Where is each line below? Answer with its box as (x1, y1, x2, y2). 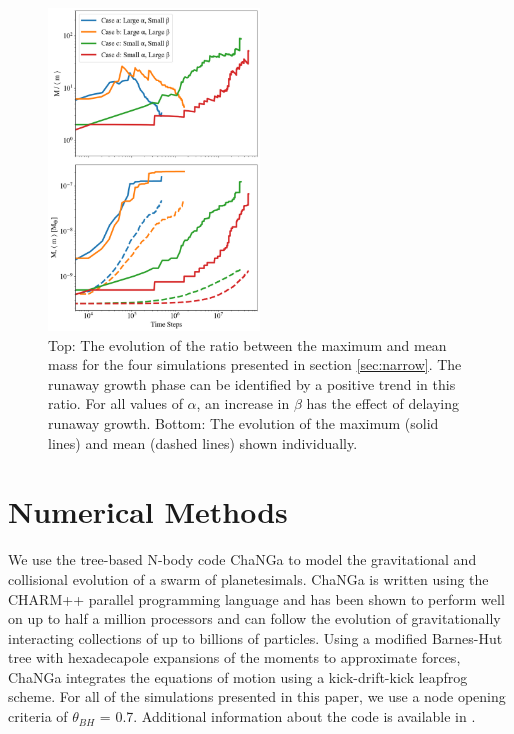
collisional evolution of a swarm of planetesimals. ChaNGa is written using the (8, 568, 489, 589)
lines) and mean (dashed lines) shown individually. (48, 432, 358, 453)
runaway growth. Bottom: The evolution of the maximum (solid (48, 413, 439, 434)
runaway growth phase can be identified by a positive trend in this (48, 373, 456, 394)
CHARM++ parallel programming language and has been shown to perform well (8, 588, 505, 609)
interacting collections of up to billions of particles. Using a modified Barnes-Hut (8, 627, 503, 648)
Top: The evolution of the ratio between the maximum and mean (48, 334, 447, 355)
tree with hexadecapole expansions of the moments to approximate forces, (8, 647, 461, 668)
